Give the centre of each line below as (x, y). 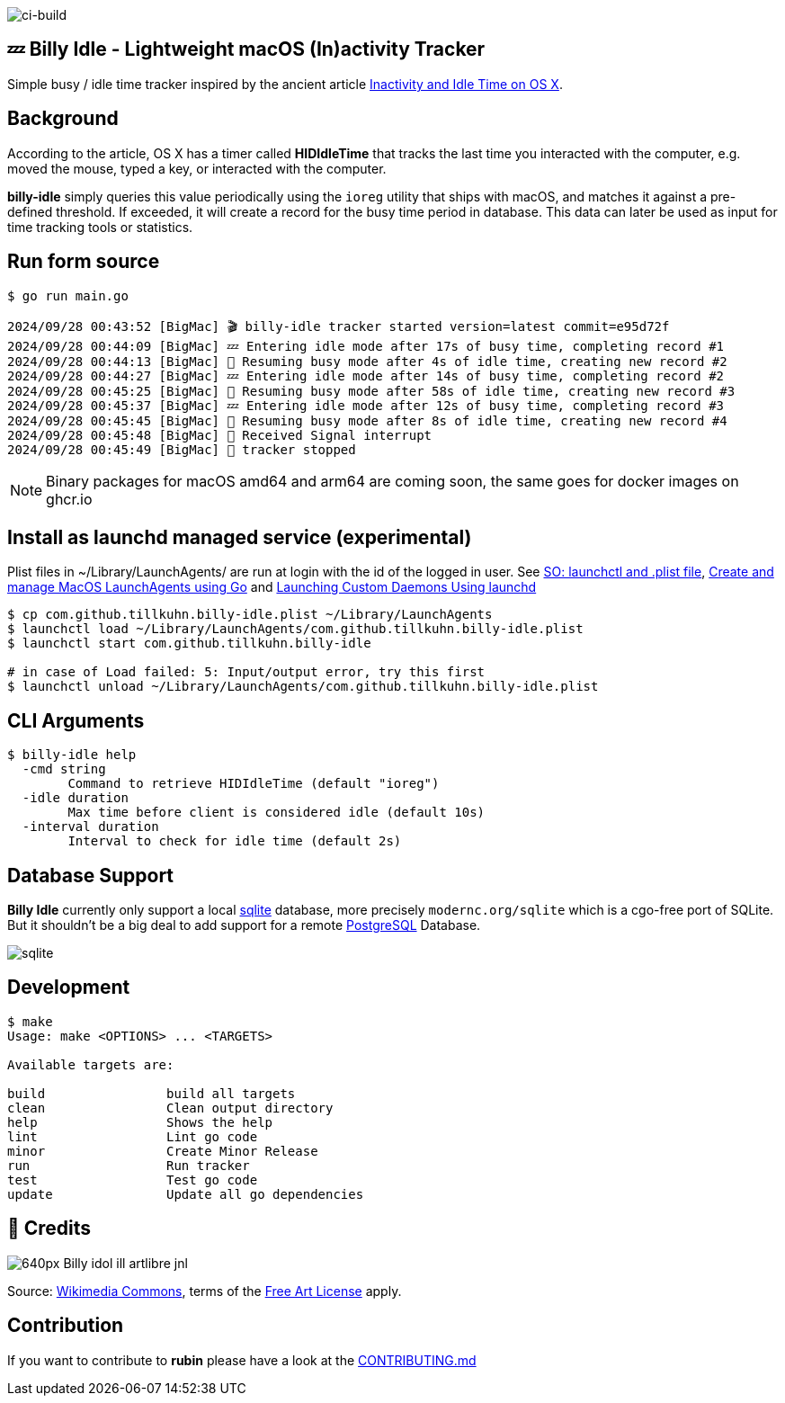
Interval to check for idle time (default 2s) (235, 841)
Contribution (66, 1326)
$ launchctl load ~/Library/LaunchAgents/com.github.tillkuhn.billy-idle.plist (295, 629)
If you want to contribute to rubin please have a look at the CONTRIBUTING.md (242, 1360)
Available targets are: (91, 1064)
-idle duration (75, 798)
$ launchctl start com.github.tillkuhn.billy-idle (189, 643)
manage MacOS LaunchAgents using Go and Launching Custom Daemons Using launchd (272, 587)
